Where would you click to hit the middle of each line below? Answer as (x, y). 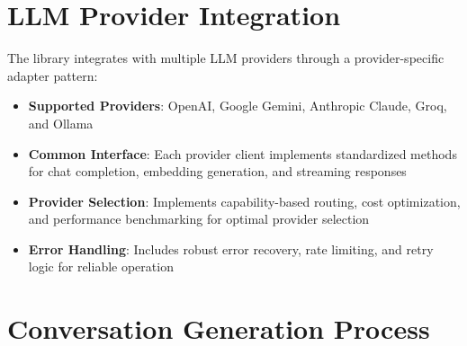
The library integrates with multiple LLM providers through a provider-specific (226, 58)
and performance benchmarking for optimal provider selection (199, 219)
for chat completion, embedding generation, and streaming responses (217, 171)
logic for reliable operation (101, 266)
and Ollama (61, 123)
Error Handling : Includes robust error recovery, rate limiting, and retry (231, 248)
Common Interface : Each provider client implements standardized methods (242, 153)
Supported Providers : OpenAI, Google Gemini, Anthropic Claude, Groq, (238, 106)
